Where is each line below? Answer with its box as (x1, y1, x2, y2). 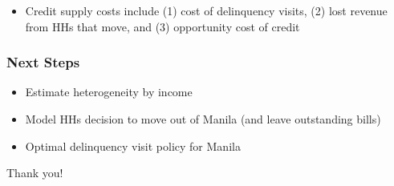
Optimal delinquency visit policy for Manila (25, 137, 241, 154)
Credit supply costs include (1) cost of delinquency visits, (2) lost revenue (25, 2, 388, 18)
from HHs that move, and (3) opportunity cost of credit (25, 18, 300, 34)
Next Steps (6, 52, 80, 72)
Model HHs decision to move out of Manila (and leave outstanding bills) (25, 111, 381, 127)
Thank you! (6, 164, 63, 181)
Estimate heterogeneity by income (25, 83, 193, 100)
